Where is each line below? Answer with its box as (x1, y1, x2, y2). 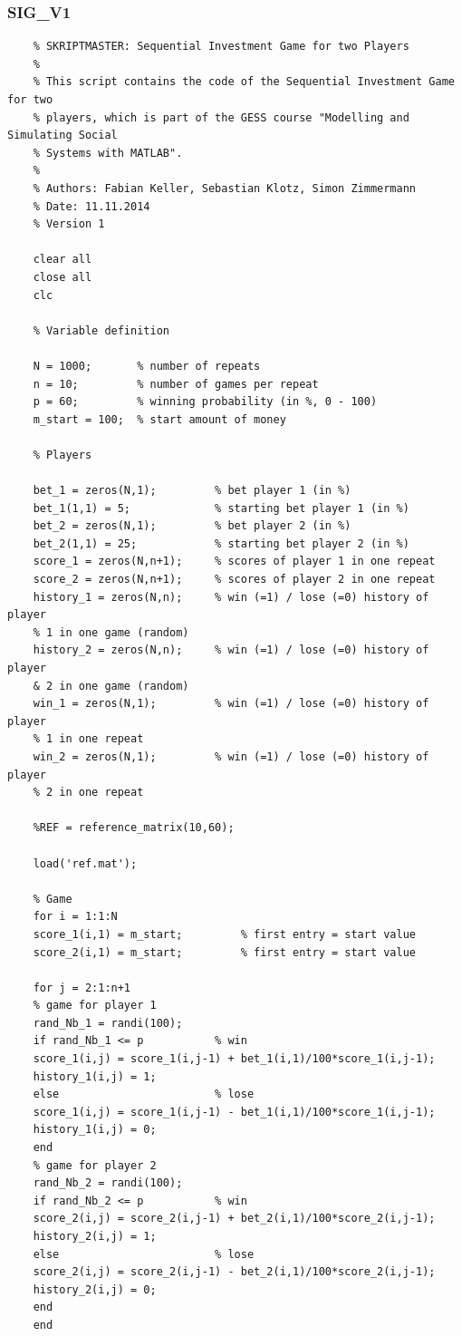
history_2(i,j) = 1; (33, 1230, 157, 1243)
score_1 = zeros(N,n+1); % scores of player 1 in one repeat (33, 555, 436, 568)
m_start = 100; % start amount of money (33, 412, 286, 426)
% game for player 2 (33, 1158, 157, 1172)
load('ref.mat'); (33, 857, 138, 870)
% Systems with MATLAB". (33, 146, 183, 160)
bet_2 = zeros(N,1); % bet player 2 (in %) (33, 519, 351, 533)
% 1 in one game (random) (33, 625, 189, 639)
